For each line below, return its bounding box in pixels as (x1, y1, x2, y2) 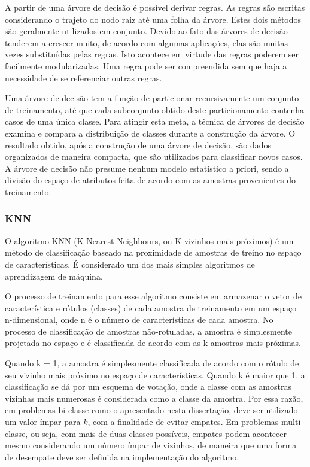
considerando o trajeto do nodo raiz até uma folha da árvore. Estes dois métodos (5, 13, 302, 25)
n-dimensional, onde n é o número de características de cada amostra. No (5, 313, 273, 326)
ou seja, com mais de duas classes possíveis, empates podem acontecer (30, 427, 287, 439)
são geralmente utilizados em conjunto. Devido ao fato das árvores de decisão (5, 25, 288, 37)
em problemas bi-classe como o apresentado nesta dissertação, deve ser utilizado (5, 404, 298, 416)
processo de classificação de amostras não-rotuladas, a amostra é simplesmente (5, 325, 292, 337)
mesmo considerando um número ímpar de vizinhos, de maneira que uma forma (5, 439, 297, 451)
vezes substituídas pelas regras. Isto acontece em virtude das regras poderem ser (5, 48, 299, 60)
